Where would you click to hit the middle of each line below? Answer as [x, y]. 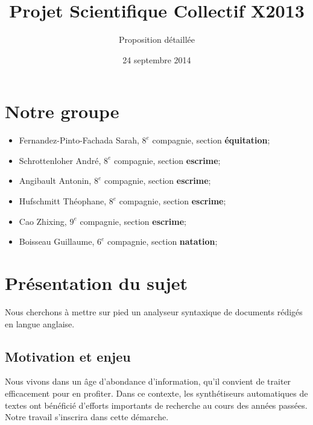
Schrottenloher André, [60, 160]
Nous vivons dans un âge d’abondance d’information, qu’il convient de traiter [148, 381]
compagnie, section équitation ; [211, 140]
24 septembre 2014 [157, 59]
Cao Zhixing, [43, 221]
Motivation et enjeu [68, 356]
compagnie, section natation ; [162, 241]
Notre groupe [62, 111]
